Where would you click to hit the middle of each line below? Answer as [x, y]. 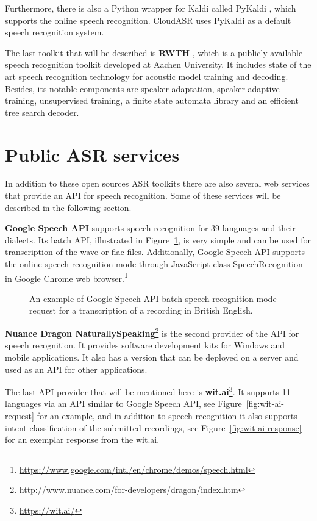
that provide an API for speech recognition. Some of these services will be [143, 196]
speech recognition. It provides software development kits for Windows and [145, 345]
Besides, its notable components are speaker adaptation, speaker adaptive [142, 88]
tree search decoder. [42, 112]
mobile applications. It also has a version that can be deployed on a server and [152, 357]
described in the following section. [68, 207]
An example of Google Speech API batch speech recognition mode [153, 298]
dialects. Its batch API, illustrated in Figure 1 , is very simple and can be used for [158, 239]
